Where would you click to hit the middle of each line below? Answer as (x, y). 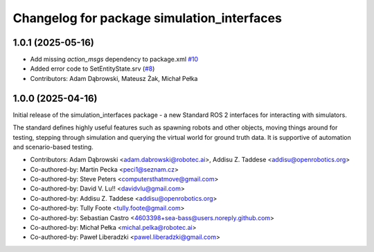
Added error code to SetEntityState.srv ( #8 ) (92, 69)
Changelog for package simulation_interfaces (147, 18)
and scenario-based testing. (53, 147)
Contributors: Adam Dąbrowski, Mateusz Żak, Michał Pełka (114, 78)
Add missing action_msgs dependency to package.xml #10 (114, 60)
